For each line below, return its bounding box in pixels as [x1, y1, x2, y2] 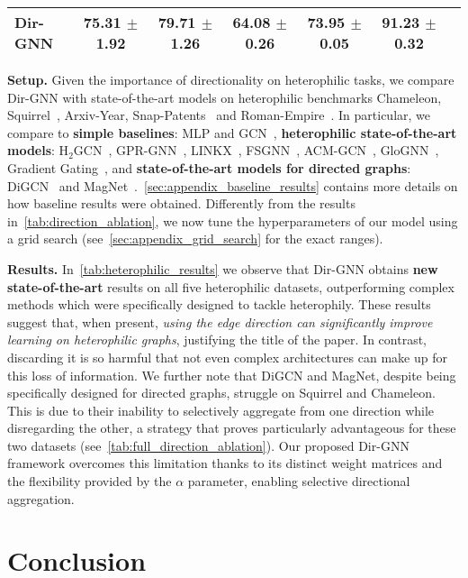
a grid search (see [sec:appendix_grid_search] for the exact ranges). [7, 229, 383, 248]
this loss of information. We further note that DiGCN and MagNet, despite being [7, 365, 456, 384]
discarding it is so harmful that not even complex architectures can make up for [7, 347, 447, 366]
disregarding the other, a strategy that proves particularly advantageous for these [7, 418, 456, 437]
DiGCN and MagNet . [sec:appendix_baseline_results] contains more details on [7, 176, 458, 195]
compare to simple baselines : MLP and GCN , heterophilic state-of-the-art [7, 123, 457, 142]
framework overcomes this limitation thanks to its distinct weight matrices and [7, 454, 443, 472]
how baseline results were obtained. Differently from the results [7, 194, 355, 213]
